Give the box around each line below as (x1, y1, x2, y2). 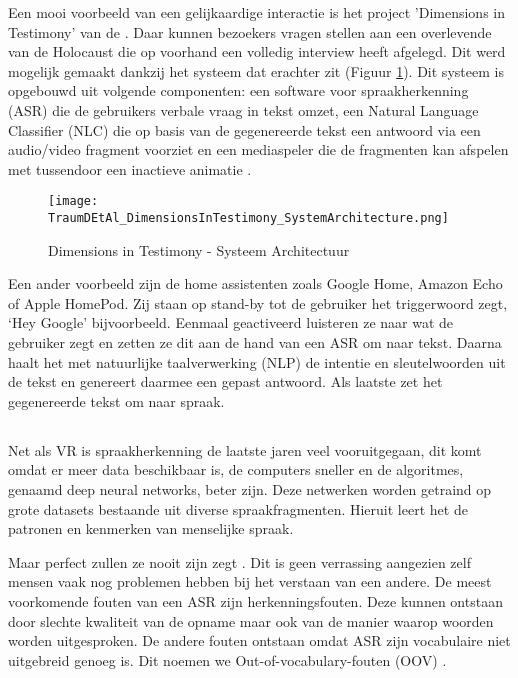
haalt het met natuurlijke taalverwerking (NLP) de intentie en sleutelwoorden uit (8, 351, 506, 372)
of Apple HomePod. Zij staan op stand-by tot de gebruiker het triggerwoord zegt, (8, 292, 508, 313)
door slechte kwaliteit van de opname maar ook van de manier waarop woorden (8, 610, 494, 631)
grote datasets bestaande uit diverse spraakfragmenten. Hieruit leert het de (8, 498, 468, 519)
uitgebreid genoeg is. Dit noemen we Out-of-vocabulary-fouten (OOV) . (8, 649, 447, 670)
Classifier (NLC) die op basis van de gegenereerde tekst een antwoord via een (8, 119, 481, 140)
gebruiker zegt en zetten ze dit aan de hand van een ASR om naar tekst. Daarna (8, 332, 502, 353)
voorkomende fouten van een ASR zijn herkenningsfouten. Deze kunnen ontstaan (8, 590, 503, 611)
